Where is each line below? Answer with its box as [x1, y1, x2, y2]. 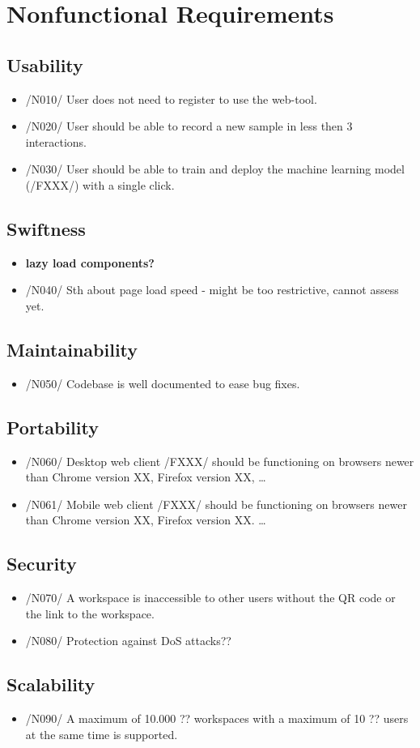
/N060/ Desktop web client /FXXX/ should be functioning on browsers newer [25, 452, 414, 469]
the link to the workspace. [25, 605, 155, 622]
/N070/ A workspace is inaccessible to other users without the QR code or [25, 589, 396, 606]
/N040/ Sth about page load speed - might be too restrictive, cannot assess [25, 281, 399, 298]
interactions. [25, 133, 87, 150]
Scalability [6, 672, 95, 697]
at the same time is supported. [25, 725, 178, 742]
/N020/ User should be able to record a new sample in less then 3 [25, 118, 353, 135]
